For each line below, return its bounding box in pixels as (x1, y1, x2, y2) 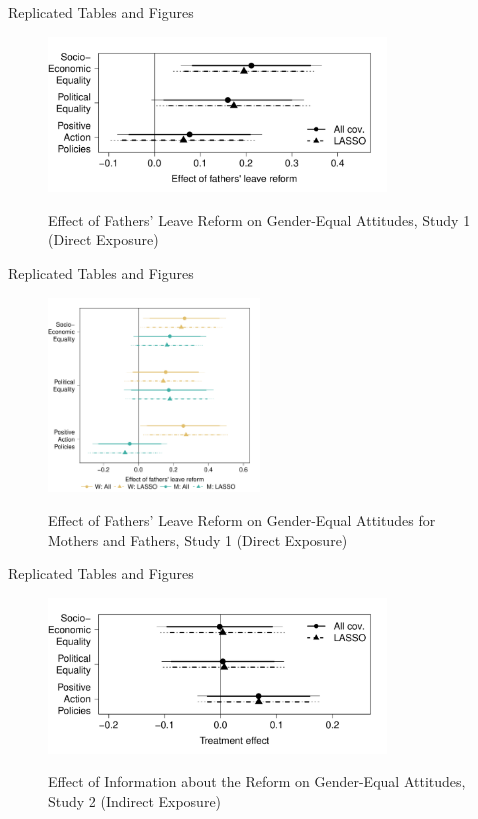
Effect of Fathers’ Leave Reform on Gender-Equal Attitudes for (48, 510, 436, 531)
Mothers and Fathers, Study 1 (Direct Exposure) (48, 529, 348, 550)
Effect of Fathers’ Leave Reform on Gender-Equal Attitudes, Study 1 (48, 209, 471, 230)
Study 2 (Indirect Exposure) (48, 790, 222, 811)
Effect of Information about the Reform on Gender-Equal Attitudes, (48, 771, 466, 792)
